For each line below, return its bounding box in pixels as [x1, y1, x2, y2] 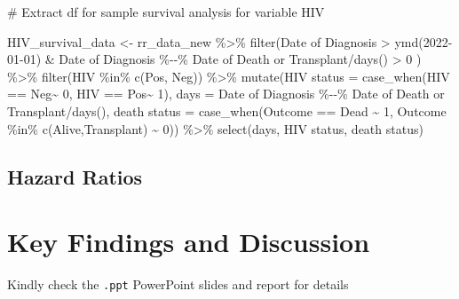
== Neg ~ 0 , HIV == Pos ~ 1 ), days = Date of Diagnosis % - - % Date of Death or [7, 84, 445, 103]
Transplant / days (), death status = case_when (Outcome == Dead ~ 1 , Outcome [7, 101, 447, 120]
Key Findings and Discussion [7, 224, 370, 260]
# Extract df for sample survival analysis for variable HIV [7, 3, 325, 20]
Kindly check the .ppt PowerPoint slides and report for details [7, 275, 349, 294]
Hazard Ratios [7, 162, 143, 190]
